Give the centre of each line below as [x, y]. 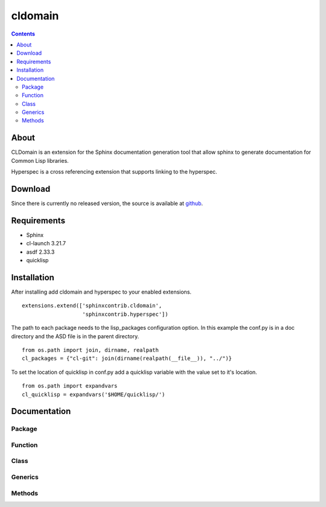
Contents [23, 34]
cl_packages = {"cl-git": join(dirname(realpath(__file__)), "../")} [127, 358]
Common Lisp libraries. [40, 160]
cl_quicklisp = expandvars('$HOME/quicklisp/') [94, 394]
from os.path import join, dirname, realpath [91, 350]
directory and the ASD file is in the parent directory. [75, 336]
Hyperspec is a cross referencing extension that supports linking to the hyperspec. [114, 172]
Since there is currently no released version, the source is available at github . [107, 203]
